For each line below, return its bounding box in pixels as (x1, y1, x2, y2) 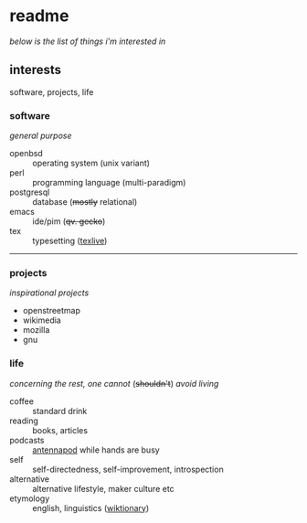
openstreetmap (22, 305, 80, 316)
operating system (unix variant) (32, 157, 151, 169)
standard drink (32, 405, 88, 416)
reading (9, 415, 39, 426)
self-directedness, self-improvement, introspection (32, 464, 224, 475)
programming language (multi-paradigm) (32, 177, 186, 188)
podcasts (9, 434, 45, 445)
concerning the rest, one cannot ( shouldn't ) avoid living (9, 378, 219, 389)
